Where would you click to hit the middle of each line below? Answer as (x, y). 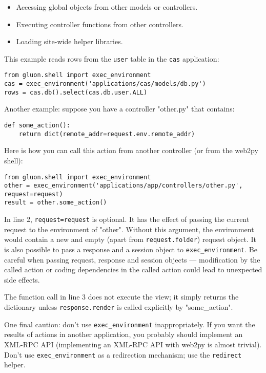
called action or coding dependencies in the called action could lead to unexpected (133, 269)
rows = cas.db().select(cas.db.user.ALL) (76, 92)
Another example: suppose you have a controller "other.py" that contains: (119, 109)
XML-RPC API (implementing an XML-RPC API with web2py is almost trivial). (133, 344)
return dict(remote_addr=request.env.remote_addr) (107, 134)
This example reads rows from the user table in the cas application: (112, 58)
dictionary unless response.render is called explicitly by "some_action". (119, 307)
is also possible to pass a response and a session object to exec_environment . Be (131, 249)
